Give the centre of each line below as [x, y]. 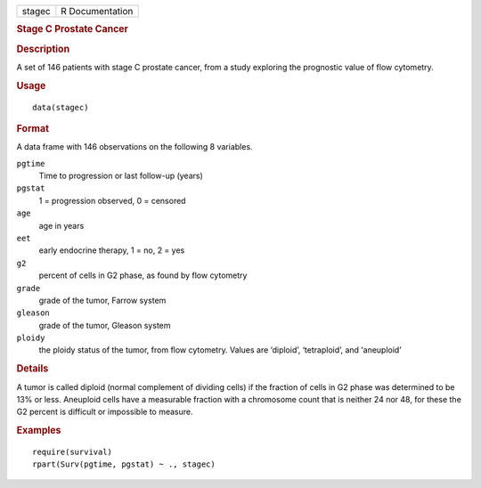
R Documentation [97, 11]
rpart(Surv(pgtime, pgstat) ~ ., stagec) [124, 464]
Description [43, 49]
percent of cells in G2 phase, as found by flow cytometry [143, 275]
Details [33, 369]
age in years [61, 225]
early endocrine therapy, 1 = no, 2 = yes [112, 250]
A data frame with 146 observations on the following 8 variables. [135, 147]
